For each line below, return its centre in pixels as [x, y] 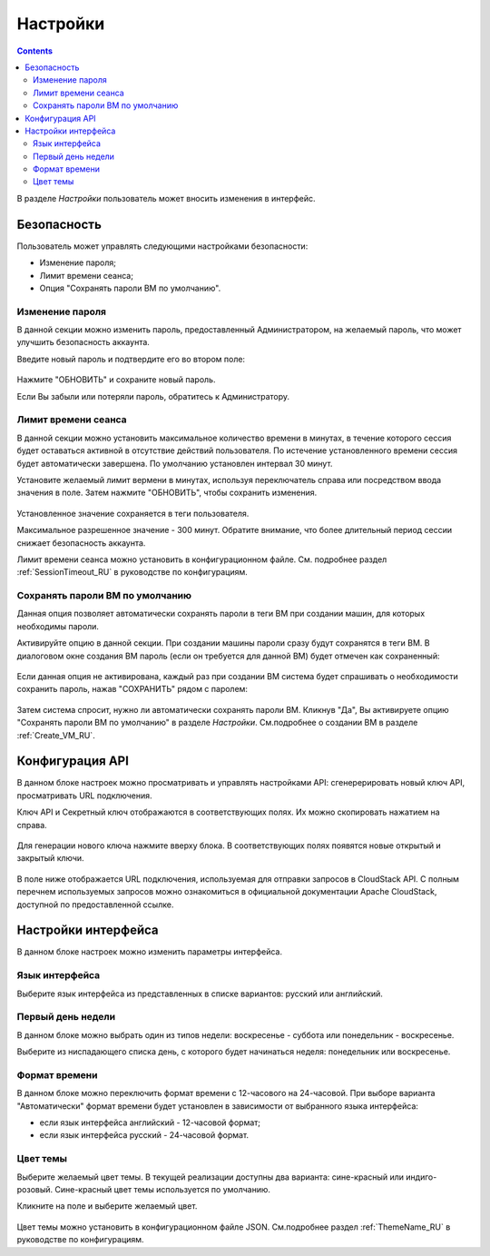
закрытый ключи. [51, 858]
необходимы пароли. [58, 626]
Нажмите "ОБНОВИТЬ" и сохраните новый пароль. [116, 380]
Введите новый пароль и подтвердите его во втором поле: [131, 359]
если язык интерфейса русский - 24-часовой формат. [144, 1135]
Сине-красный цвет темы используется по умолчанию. [163, 1189]
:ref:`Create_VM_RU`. [56, 735]
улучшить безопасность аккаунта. [83, 342]
